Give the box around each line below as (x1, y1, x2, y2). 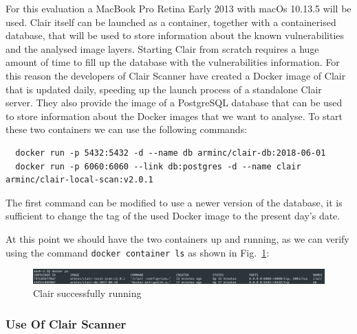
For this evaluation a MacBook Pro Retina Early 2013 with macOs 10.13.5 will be (6, 1, 351, 15)
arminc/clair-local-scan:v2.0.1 (6, 175, 153, 185)
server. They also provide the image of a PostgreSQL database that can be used (6, 95, 343, 110)
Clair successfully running (33, 286, 142, 300)
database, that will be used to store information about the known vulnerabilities (6, 28, 345, 43)
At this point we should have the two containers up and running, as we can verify (6, 231, 349, 246)
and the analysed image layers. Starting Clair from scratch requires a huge (6, 41, 319, 56)
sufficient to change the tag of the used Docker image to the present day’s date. (6, 208, 340, 223)
